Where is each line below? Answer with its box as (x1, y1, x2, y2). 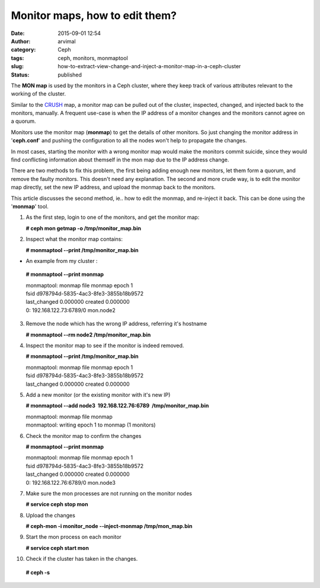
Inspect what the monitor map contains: (25, 236, 123, 243)
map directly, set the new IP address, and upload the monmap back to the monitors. (11, 184, 216, 191)
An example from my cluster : (25, 257, 98, 264)
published (57, 71, 82, 78)
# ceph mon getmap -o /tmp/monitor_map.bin (25, 224, 142, 231)
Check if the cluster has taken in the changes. (25, 555, 138, 562)
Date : (11, 30, 25, 37)
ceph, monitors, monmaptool (57, 54, 129, 62)
